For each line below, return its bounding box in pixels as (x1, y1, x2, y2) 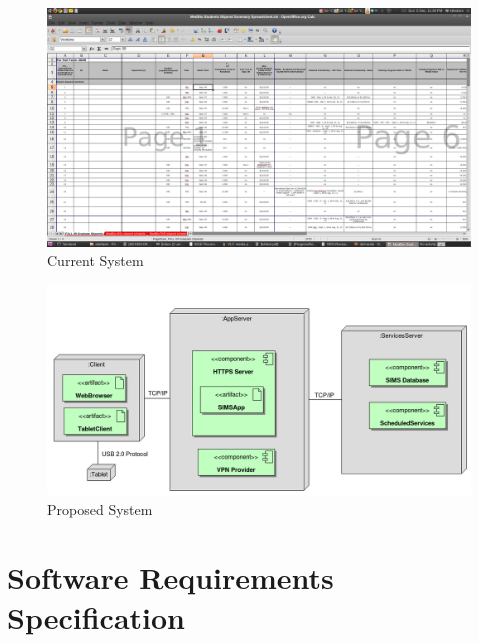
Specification (7, 596, 185, 637)
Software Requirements (7, 557, 334, 598)
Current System (47, 250, 144, 271)
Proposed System (47, 498, 153, 519)
